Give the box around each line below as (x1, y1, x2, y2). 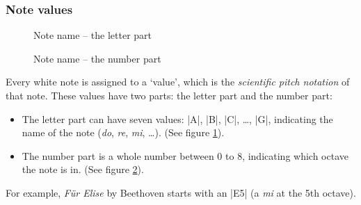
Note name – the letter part (33, 28, 152, 42)
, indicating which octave (242, 148, 348, 163)
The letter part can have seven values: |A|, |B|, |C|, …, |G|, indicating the (22, 111, 333, 126)
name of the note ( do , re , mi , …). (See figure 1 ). (22, 125, 225, 140)
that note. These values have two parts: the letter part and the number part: (6, 88, 332, 102)
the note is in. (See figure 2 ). (22, 162, 144, 177)
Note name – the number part (33, 51, 161, 65)
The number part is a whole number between (22, 148, 214, 163)
